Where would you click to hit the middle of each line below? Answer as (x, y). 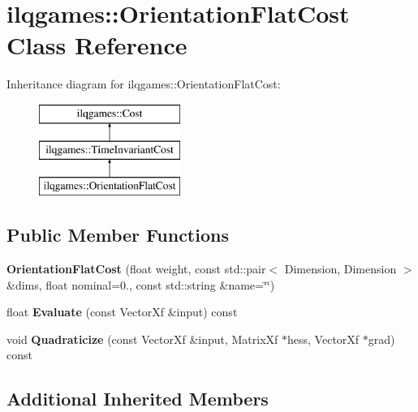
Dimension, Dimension (340, 269)
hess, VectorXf (323, 339)
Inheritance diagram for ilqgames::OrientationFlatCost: (144, 84)
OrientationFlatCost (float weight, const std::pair (136, 269)
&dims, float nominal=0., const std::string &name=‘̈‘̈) (141, 284)
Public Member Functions (118, 235)
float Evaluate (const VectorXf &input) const (122, 312)
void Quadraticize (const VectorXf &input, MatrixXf (142, 339)
